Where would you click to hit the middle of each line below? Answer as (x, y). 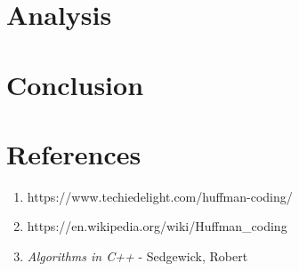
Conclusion (75, 84)
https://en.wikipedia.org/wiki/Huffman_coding (157, 226)
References (74, 153)
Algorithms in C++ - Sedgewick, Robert (137, 256)
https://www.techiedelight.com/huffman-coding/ (160, 196)
